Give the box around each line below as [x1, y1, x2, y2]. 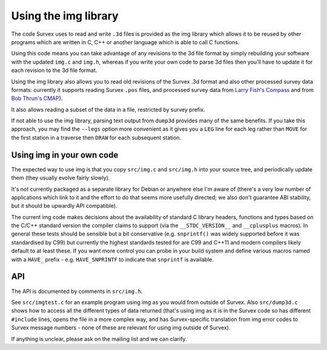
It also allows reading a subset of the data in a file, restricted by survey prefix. [11, 106, 205, 113]
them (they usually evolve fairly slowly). [11, 174, 110, 182]
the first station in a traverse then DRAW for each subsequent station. [11, 134, 182, 141]
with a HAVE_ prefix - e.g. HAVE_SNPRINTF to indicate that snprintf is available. [11, 256, 214, 263]
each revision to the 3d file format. [11, 67, 97, 74]
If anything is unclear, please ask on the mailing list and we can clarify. [11, 335, 187, 342]
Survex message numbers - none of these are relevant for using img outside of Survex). [11, 324, 231, 331]
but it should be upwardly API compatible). [11, 202, 117, 210]
